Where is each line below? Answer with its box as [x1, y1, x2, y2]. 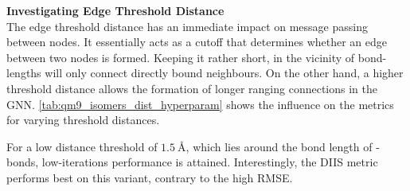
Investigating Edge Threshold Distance [6, 2, 225, 18]
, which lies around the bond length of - [185, 138, 380, 154]
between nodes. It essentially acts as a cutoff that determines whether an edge [6, 33, 388, 50]
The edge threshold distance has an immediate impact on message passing [6, 18, 368, 34]
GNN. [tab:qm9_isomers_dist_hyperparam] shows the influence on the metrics [6, 95, 394, 112]
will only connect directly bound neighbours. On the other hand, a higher [45, 64, 404, 81]
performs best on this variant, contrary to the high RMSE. [6, 169, 293, 185]
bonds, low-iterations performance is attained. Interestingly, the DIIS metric [6, 154, 378, 170]
